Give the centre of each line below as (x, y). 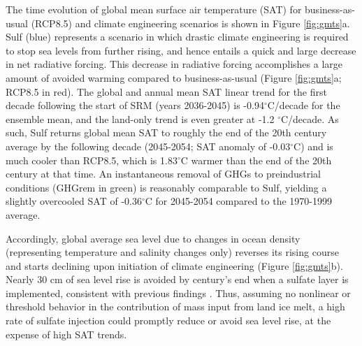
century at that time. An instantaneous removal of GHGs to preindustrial (164, 174)
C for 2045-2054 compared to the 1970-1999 (238, 201)
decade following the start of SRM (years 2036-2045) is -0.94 (135, 105)
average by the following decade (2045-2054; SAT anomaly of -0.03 (148, 146)
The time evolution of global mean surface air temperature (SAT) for (154, 9)
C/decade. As (310, 118)
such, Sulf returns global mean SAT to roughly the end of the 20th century (166, 132)
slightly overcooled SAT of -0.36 (74, 201)
